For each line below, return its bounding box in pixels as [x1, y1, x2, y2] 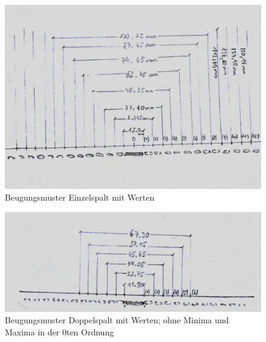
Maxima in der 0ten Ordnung [5, 325, 114, 338]
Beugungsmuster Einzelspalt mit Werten [5, 191, 155, 204]
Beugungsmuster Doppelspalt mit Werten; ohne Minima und [5, 314, 229, 326]
